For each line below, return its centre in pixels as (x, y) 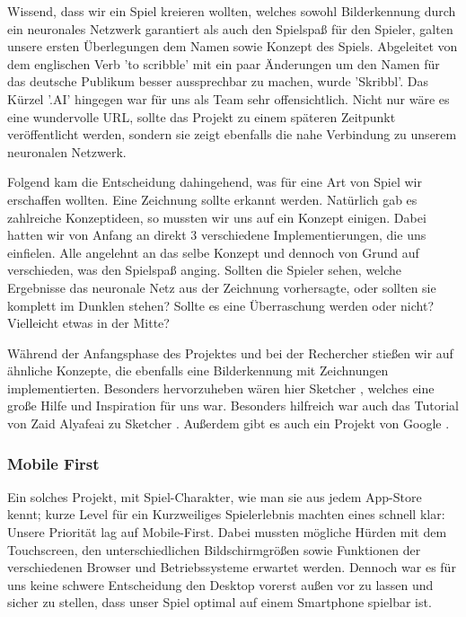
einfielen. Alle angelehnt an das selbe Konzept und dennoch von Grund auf (213, 252)
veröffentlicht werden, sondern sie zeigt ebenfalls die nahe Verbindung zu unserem (232, 134)
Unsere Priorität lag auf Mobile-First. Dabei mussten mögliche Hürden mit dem (227, 532)
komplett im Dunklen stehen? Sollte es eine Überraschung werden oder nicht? (221, 305)
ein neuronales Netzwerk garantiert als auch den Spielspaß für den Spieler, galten (230, 28)
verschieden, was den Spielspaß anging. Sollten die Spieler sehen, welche (205, 270)
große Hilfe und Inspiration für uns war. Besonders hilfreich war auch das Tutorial (233, 405)
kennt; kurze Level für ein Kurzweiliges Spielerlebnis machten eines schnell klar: (226, 514)
